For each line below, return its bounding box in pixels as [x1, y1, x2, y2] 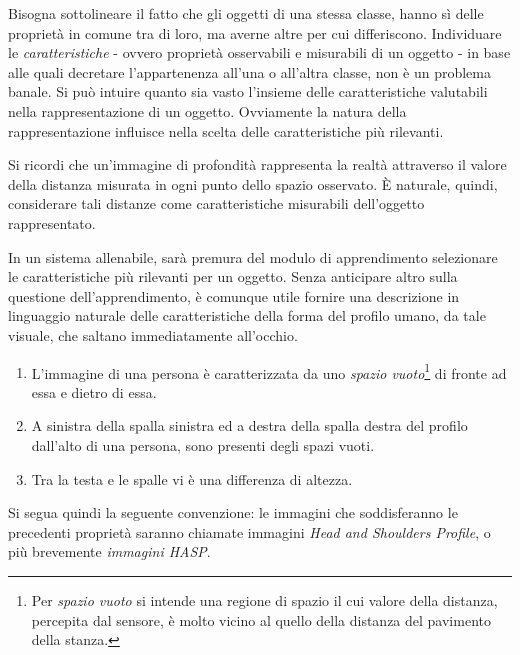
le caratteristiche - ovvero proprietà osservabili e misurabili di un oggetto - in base [8, 42, 511, 63]
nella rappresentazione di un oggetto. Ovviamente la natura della [8, 100, 407, 121]
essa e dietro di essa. [31, 381, 157, 402]
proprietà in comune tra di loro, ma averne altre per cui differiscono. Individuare [8, 22, 502, 43]
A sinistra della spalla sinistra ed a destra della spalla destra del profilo [31, 415, 468, 436]
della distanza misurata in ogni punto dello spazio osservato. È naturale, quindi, [8, 173, 498, 194]
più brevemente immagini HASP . [8, 541, 211, 562]
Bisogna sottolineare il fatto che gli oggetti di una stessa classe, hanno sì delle [8, 3, 484, 23]
